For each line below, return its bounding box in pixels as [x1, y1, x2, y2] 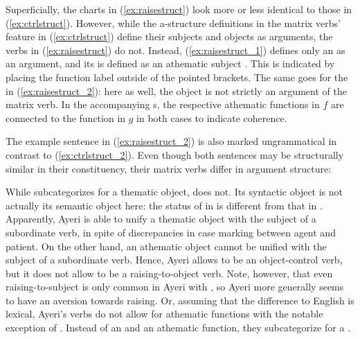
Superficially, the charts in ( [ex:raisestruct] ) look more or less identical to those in [6, 2, 352, 16]
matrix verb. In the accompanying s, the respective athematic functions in [6, 97, 320, 112]
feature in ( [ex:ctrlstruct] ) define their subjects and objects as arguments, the [6, 29, 333, 44]
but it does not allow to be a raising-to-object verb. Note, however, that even [6, 266, 333, 280]
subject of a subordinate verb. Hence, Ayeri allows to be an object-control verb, [6, 252, 343, 267]
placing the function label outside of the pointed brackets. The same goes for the [6, 69, 348, 84]
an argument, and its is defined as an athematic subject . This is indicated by [6, 56, 335, 71]
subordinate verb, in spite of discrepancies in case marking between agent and [6, 225, 336, 239]
